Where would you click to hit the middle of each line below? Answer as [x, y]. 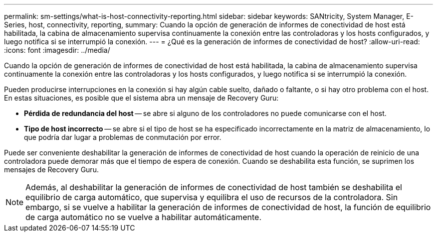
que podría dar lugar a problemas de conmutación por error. [123, 137]
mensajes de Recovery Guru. [51, 170]
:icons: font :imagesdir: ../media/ [57, 50]
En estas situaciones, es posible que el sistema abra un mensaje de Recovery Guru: [141, 98]
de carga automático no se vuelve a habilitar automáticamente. [144, 217]
